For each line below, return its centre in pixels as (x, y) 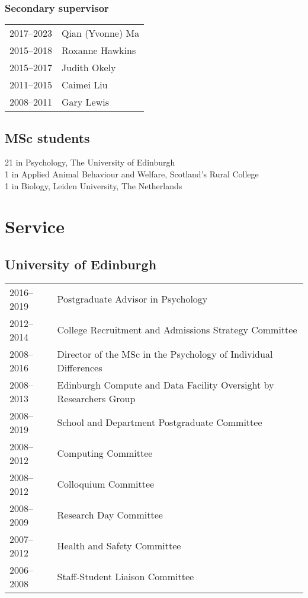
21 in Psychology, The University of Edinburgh (90, 162)
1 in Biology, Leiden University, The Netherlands (94, 185)
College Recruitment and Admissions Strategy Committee (177, 330)
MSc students (47, 137)
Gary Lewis (86, 102)
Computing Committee (105, 453)
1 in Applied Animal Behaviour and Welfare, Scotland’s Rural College (132, 174)
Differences (80, 367)
